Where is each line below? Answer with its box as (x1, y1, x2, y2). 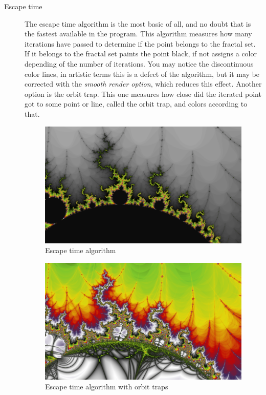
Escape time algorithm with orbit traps (45, 381, 168, 392)
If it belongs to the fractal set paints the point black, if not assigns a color (25, 48, 257, 59)
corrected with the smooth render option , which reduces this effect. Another (25, 78, 262, 89)
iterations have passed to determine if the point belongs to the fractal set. (25, 38, 256, 49)
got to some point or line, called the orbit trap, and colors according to (25, 98, 248, 109)
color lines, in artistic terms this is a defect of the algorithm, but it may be (25, 68, 260, 79)
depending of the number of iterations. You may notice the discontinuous (25, 58, 254, 69)
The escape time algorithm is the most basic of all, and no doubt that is (25, 18, 251, 29)
